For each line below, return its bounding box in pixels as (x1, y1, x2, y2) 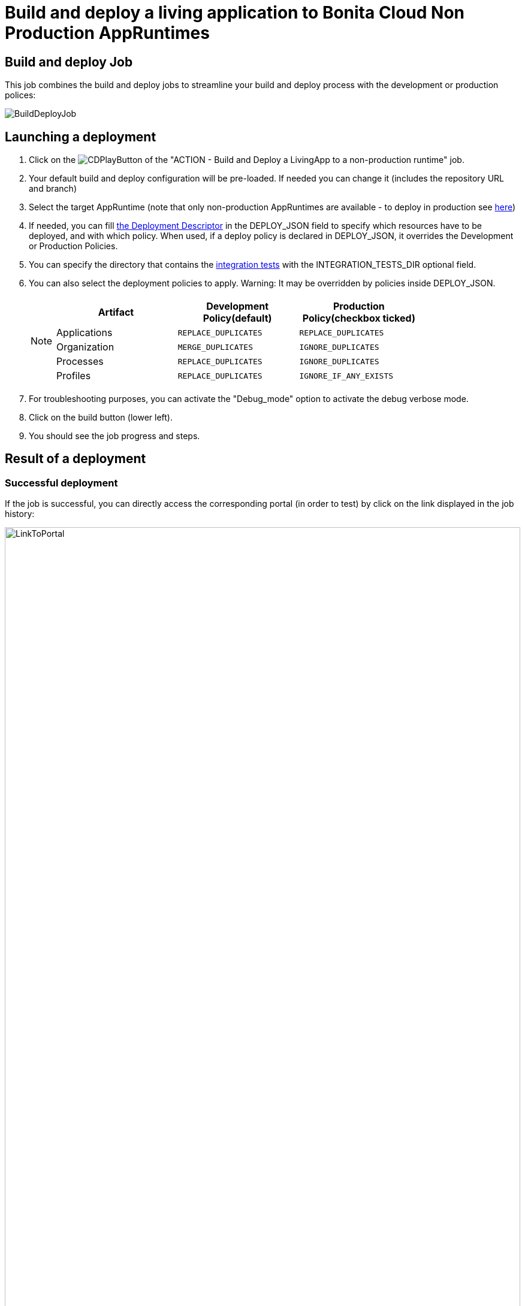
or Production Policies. (29, 241, 118, 252)
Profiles (56, 370, 91, 382)
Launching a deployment (5, 129, 156, 144)
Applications (56, 326, 113, 339)
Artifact (98, 306, 134, 319)
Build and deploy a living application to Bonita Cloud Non (5, 2, 465, 23)
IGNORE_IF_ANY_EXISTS (299, 371, 394, 380)
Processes (56, 355, 104, 368)
